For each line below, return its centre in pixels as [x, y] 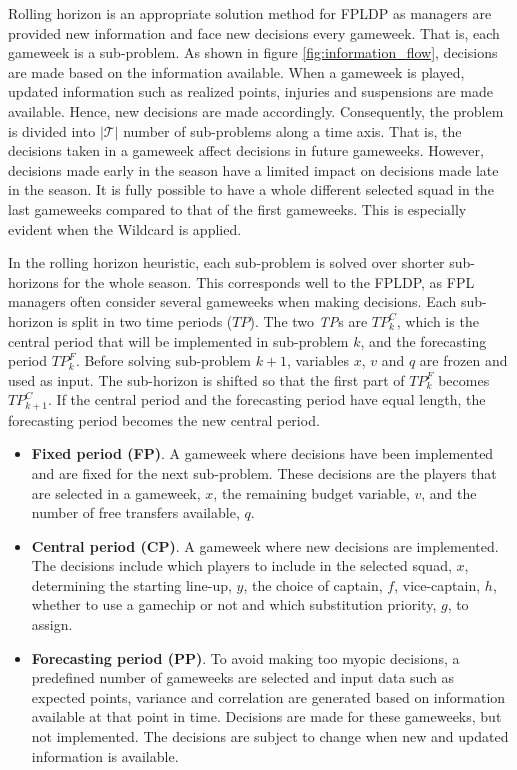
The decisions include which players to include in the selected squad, [241, 565]
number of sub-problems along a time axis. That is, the [292, 130]
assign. [52, 624]
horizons [33, 281]
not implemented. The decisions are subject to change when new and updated [270, 736]
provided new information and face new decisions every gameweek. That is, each [254, 32]
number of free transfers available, [135, 512]
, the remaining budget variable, [311, 492]
